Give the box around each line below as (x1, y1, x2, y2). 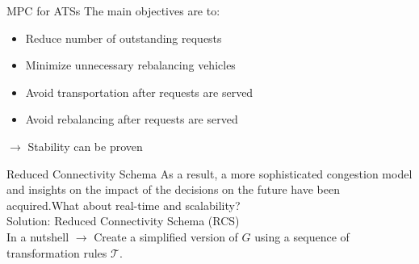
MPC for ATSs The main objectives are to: (6, 2, 220, 19)
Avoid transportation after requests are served (25, 83, 253, 100)
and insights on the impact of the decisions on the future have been (6, 181, 340, 198)
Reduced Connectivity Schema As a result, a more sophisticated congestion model (6, 165, 413, 182)
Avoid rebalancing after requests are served (25, 111, 238, 128)
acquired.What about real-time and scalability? (6, 196, 241, 213)
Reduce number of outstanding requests (25, 29, 222, 46)
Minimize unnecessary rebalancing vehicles (25, 57, 236, 73)
